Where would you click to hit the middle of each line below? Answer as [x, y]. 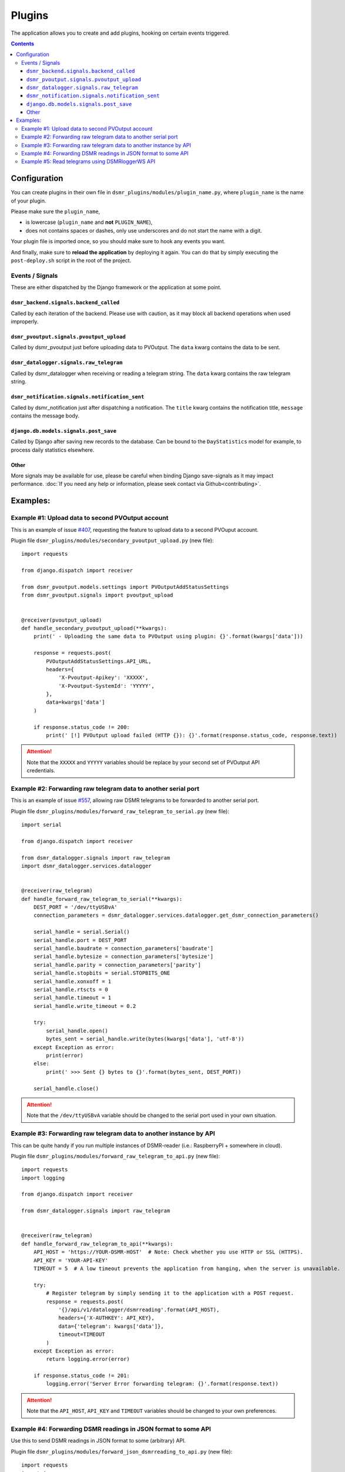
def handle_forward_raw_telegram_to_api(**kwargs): [97, 1244]
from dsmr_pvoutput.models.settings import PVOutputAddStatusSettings [125, 587]
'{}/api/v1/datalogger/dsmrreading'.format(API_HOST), [139, 1309]
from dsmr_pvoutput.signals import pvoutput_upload [97, 595]
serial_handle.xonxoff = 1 [72, 981]
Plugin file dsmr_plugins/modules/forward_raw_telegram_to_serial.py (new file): [120, 811]
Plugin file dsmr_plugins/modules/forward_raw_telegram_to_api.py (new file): [115, 1156]
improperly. [25, 321]
